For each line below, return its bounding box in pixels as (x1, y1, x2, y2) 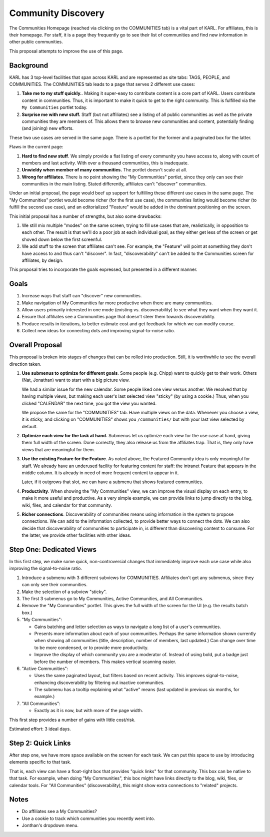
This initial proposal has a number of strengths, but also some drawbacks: (9, 213, 162, 219)
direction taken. (9, 361, 42, 367)
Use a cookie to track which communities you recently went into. (21, 815, 155, 822)
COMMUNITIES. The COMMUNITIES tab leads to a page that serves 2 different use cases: (9, 81, 195, 87)
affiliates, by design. (21, 257, 63, 263)
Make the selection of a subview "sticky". (21, 589, 107, 595)
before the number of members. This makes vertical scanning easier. (34, 659, 176, 665)
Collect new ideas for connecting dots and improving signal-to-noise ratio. (21, 328, 175, 334)
